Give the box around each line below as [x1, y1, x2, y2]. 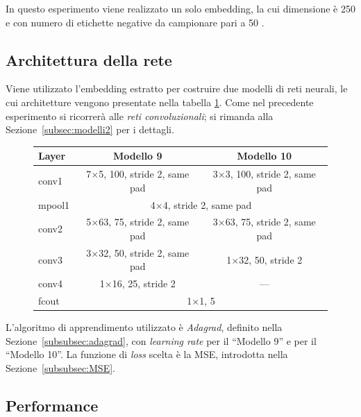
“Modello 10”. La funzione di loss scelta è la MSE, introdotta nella [6, 347, 288, 361]
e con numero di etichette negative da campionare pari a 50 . [6, 15, 265, 29]
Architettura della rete [6, 49, 172, 70]
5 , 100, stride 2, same [99, 167, 190, 181]
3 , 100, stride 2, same [225, 167, 316, 181]
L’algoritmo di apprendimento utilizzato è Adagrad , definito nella [6, 320, 283, 334]
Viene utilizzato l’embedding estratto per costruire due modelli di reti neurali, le [6, 81, 348, 96]
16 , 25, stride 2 [112, 276, 176, 291]
